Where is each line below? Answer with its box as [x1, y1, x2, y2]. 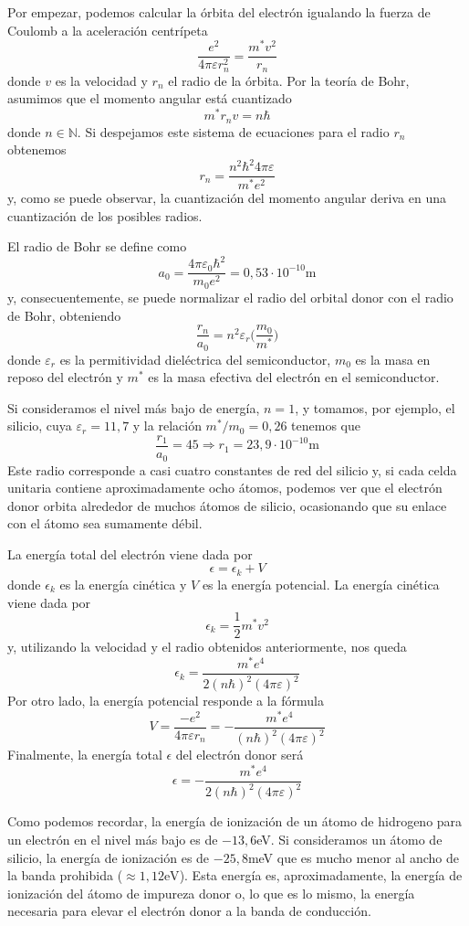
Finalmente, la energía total [7, 745, 162, 764]
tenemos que [291, 416, 360, 435]
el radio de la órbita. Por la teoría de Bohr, [168, 70, 410, 90]
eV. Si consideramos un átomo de [256, 830, 443, 849]
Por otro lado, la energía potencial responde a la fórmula [7, 691, 324, 710]
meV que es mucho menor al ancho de [247, 847, 459, 867]
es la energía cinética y [59, 574, 187, 593]
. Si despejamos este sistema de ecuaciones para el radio [77, 122, 390, 141]
